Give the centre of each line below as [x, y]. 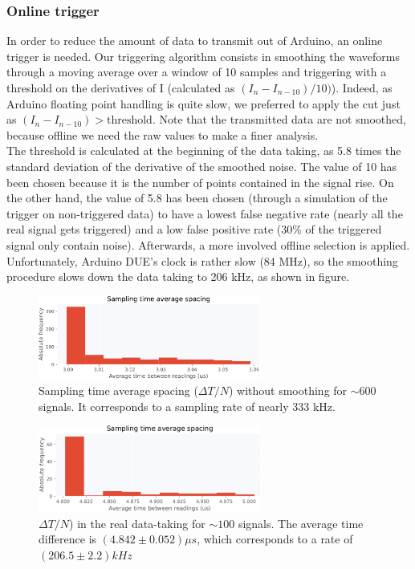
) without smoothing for [288, 390]
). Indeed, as [362, 87]
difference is [68, 539]
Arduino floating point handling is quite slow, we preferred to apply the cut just [203, 103]
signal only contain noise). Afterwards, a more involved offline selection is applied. [208, 244]
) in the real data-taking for [137, 523]
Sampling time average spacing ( [118, 390]
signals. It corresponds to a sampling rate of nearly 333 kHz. [187, 406]
